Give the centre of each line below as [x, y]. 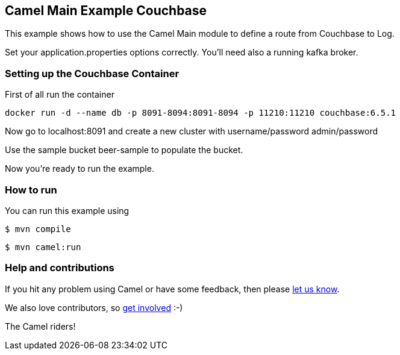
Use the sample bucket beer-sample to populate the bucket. [124, 150]
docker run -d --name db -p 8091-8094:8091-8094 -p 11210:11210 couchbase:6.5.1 [201, 113]
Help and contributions [60, 268]
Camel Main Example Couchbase [106, 11]
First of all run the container [60, 95]
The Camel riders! [40, 326]
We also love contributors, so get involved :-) [94, 307]
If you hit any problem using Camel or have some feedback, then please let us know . [172, 289]
